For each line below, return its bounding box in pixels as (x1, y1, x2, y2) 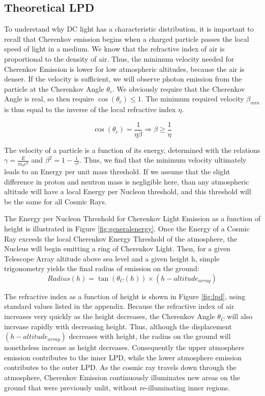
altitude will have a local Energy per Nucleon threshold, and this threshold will (4, 186, 251, 197)
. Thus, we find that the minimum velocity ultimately (79, 154, 247, 165)
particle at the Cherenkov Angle (4, 83, 104, 94)
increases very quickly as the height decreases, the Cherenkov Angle (4, 311, 215, 322)
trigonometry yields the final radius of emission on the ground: (4, 263, 199, 274)
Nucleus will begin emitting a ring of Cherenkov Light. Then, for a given (4, 243, 230, 254)
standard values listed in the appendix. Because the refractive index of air (4, 301, 234, 311)
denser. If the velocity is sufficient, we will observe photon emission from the (4, 73, 242, 84)
